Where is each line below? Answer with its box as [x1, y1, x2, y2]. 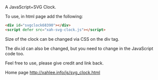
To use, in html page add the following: [5, 14, 83, 19]
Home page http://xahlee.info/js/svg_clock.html [5, 69, 100, 75]
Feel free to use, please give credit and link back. [5, 60, 104, 66]
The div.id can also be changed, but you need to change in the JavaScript [5, 46, 154, 51]
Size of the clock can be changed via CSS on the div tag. [5, 36, 119, 42]
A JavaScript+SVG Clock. [5, 4, 57, 10]
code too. [5, 50, 24, 56]
